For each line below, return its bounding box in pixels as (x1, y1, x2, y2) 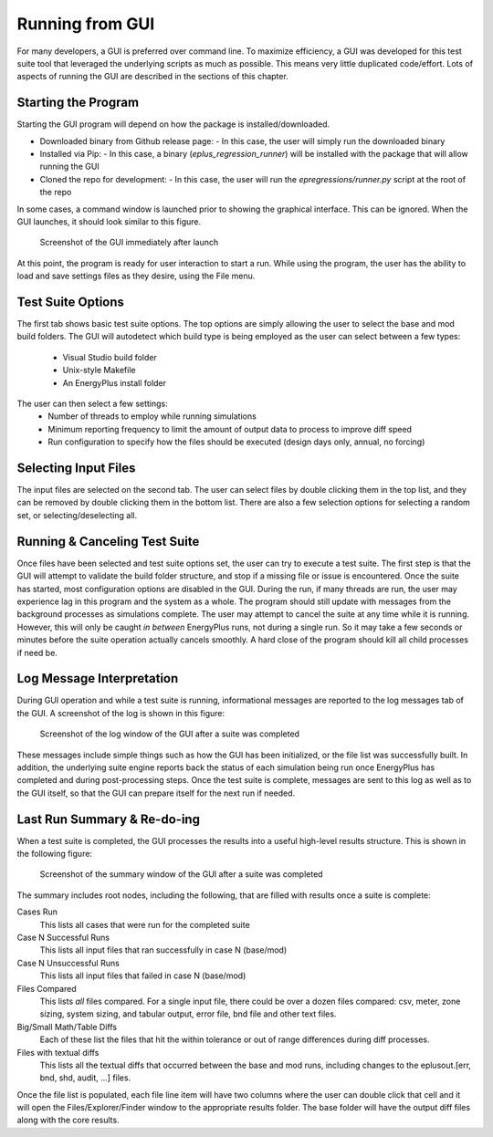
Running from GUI (16, 14, 155, 34)
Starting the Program (16, 95, 140, 110)
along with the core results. (16, 1114, 120, 1126)
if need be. (16, 647, 58, 658)
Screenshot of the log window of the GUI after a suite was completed (39, 728, 300, 739)
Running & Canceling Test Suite (16, 534, 200, 549)
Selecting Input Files (16, 460, 136, 475)
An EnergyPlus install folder (62, 377, 167, 388)
